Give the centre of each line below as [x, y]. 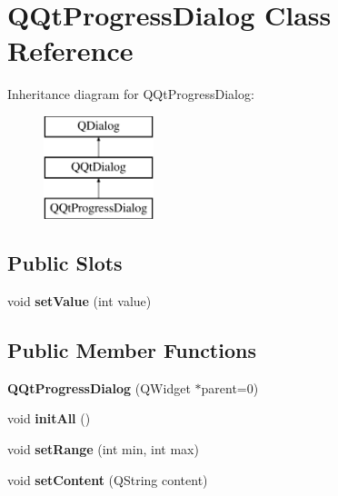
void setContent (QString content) [108, 479]
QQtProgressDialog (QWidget [99, 387]
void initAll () [49, 418]
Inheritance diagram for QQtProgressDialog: [131, 94]
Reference [70, 50]
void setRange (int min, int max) [103, 449]
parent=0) [230, 387]
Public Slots [65, 263]
